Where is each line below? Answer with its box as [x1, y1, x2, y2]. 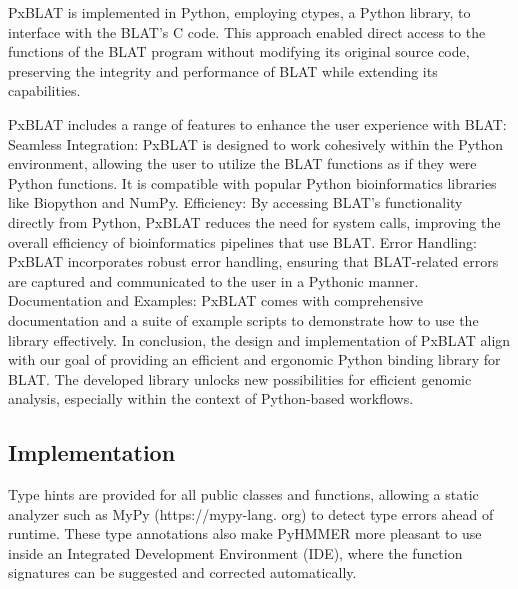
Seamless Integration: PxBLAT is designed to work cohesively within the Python [8, 133, 504, 154]
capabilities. [8, 80, 81, 101]
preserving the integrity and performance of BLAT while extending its [8, 60, 438, 81]
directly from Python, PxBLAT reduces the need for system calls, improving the [8, 211, 501, 232]
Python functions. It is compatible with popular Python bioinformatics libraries [8, 172, 497, 193]
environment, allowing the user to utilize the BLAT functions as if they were [8, 153, 477, 174]
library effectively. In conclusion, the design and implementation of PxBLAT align [8, 329, 511, 350]
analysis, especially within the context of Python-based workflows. [8, 388, 414, 409]
